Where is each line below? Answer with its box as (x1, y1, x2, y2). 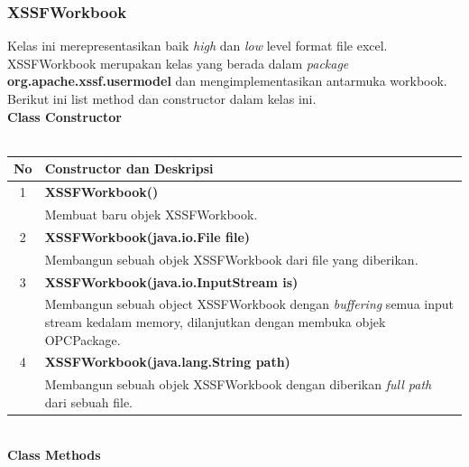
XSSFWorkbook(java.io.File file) (44, 227, 251, 246)
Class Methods (7, 444, 101, 463)
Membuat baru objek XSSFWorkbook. (44, 204, 258, 223)
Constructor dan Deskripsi (44, 159, 214, 178)
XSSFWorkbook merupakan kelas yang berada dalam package (7, 53, 349, 72)
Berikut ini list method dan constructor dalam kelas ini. (7, 89, 317, 107)
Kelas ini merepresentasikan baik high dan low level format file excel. (7, 36, 388, 55)
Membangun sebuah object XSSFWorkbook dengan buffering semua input (44, 294, 455, 313)
